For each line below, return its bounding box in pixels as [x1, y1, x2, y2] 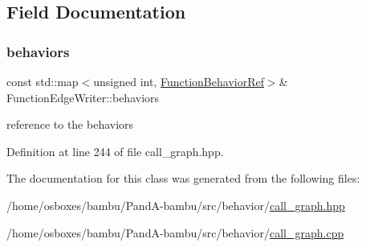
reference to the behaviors [6, 116, 134, 133]
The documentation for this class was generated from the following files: [6, 170, 360, 187]
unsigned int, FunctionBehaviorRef [93, 73, 264, 89]
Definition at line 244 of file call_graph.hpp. [6, 142, 224, 159]
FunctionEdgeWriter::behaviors [6, 89, 160, 105]
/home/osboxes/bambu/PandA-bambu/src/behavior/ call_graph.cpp [6, 224, 344, 241]
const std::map [6, 73, 79, 89]
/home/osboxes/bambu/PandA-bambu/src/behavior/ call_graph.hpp [6, 196, 345, 213]
